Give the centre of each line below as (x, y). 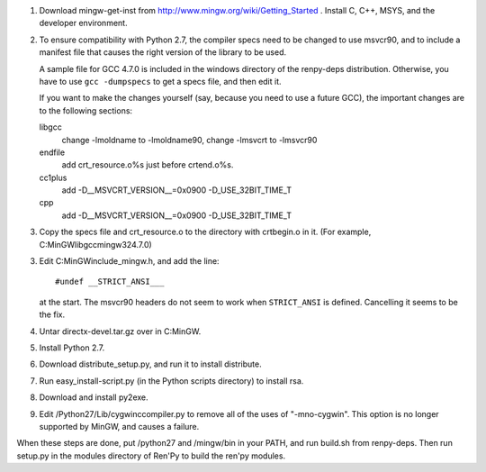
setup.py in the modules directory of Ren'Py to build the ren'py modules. (151, 456)
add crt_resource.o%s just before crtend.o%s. (148, 165)
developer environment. (83, 23)
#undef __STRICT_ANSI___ (110, 282)
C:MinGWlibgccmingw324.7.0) (95, 244)
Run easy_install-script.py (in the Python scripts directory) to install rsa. (171, 381)
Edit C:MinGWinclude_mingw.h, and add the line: (129, 261)
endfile (52, 152)
